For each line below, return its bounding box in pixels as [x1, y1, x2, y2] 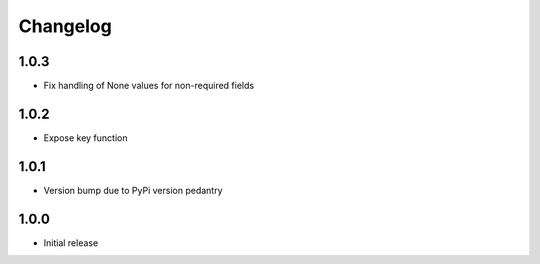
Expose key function [43, 131, 128, 144]
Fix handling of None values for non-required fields [43, 80, 255, 92]
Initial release [43, 236, 99, 249]
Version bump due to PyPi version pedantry [43, 184, 224, 196]
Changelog [18, 15, 112, 37]
